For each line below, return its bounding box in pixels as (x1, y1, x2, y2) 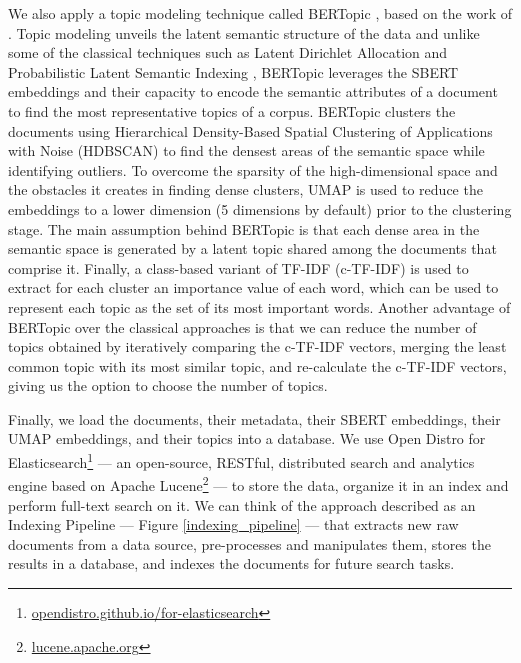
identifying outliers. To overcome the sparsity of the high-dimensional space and (8, 159, 498, 180)
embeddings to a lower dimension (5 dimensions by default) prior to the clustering (8, 198, 512, 219)
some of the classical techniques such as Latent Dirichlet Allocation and (8, 42, 448, 63)
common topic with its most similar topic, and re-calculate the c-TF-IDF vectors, (8, 355, 507, 376)
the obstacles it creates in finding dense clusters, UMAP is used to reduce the (8, 179, 483, 200)
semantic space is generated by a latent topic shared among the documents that (8, 238, 497, 259)
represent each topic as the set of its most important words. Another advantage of (8, 296, 511, 317)
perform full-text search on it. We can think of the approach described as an (8, 494, 476, 515)
